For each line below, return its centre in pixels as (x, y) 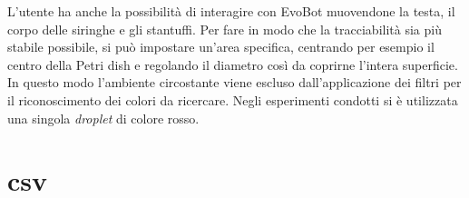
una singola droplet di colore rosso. (103, 118)
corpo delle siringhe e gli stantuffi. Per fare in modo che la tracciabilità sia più (225, 29)
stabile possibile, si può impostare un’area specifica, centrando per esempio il (221, 47)
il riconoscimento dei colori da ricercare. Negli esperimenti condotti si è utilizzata (233, 99)
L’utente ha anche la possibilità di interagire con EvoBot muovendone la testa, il (231, 11)
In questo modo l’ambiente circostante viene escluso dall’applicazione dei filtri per (234, 82)
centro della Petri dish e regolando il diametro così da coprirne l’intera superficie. (233, 64)
